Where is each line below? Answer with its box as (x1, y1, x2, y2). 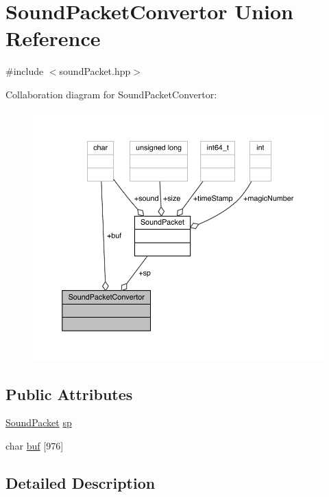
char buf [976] (5, 438, 64, 452)
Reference (5, 24, 101, 52)
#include (5, 64, 44, 78)
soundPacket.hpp (59, 64, 131, 78)
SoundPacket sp (5, 415, 72, 430)
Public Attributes (5, 383, 133, 404)
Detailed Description (5, 472, 156, 493)
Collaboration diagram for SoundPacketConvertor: (5, 87, 217, 101)
